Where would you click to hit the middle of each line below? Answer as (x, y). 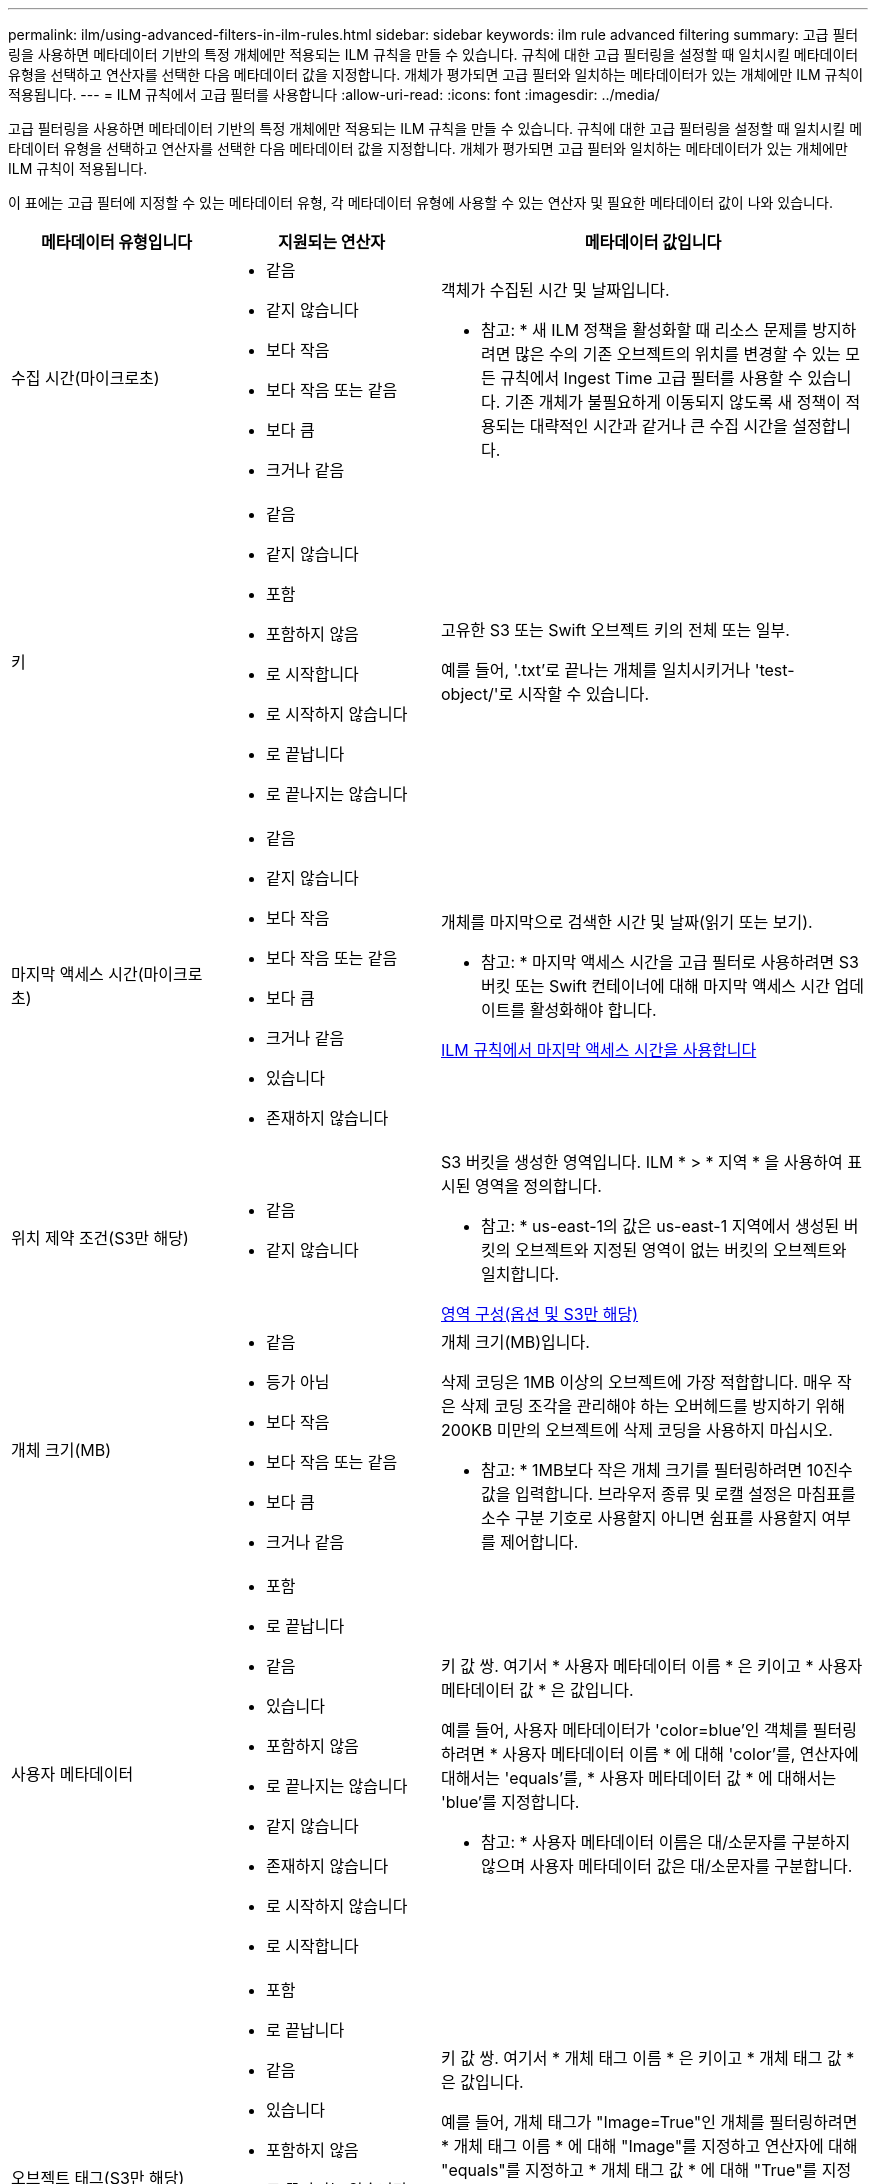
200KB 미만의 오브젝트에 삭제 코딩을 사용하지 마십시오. (637, 1430)
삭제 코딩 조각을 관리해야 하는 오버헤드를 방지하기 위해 (653, 1406)
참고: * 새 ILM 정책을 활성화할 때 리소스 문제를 (644, 330)
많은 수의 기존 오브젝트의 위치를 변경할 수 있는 (677, 354)
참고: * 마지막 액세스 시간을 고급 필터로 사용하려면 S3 (670, 962)
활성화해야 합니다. (593, 1010)
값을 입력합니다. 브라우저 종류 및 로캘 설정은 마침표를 (668, 1494)
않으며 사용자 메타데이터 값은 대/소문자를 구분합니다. (667, 1866)
